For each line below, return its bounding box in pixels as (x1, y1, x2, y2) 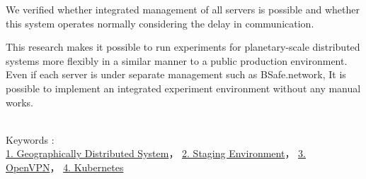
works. (6, 94, 34, 109)
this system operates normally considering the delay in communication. (6, 16, 314, 30)
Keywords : (6, 132, 55, 147)
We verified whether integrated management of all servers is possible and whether (6, 2, 360, 16)
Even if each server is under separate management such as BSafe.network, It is (6, 67, 346, 82)
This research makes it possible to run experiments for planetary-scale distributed (6, 39, 360, 54)
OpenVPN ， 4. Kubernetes (6, 159, 124, 174)
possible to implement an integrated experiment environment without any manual (6, 80, 361, 95)
